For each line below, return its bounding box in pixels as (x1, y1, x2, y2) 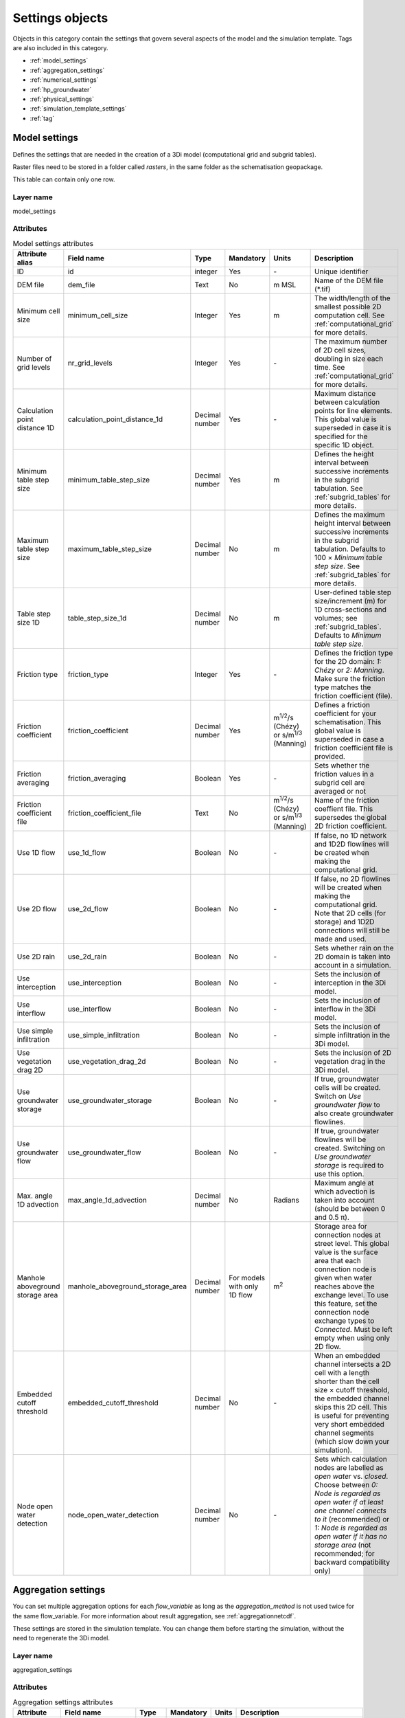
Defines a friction (314, 700, 371, 710)
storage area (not (314, 1540, 371, 1550)
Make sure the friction (314, 674, 386, 684)
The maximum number (314, 337, 388, 346)
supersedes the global (314, 813, 387, 823)
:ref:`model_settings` (30, 56, 89, 65)
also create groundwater (314, 1108, 394, 1118)
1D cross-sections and (314, 605, 387, 614)
